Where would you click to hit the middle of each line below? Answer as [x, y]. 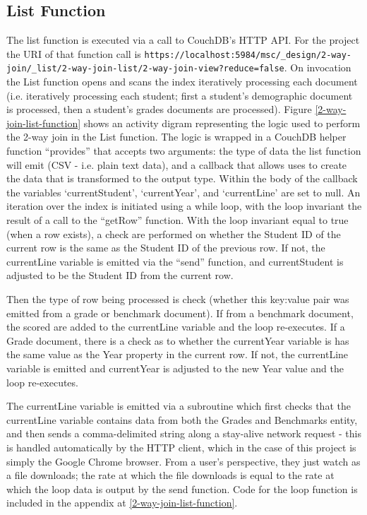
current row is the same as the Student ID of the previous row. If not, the [166, 248]
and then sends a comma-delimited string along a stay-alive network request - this [184, 433]
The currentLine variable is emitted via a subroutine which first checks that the [179, 406]
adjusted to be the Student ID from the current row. [120, 275]
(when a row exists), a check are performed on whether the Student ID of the [174, 233]
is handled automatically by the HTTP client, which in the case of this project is [181, 447]
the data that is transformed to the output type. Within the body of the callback [182, 178]
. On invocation [318, 67]
